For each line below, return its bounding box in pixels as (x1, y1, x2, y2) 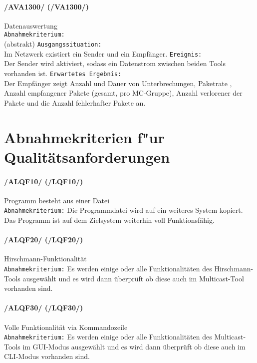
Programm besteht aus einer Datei (4, 195, 110, 205)
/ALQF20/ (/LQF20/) (4, 234, 83, 245)
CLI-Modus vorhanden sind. (4, 351, 90, 361)
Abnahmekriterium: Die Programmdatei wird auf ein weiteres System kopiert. (4, 205, 243, 215)
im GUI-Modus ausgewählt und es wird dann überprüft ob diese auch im (22, 341, 246, 351)
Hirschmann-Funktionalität (4, 253, 87, 264)
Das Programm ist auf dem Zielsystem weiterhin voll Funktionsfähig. (4, 215, 215, 225)
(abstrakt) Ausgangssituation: (4, 39, 102, 49)
